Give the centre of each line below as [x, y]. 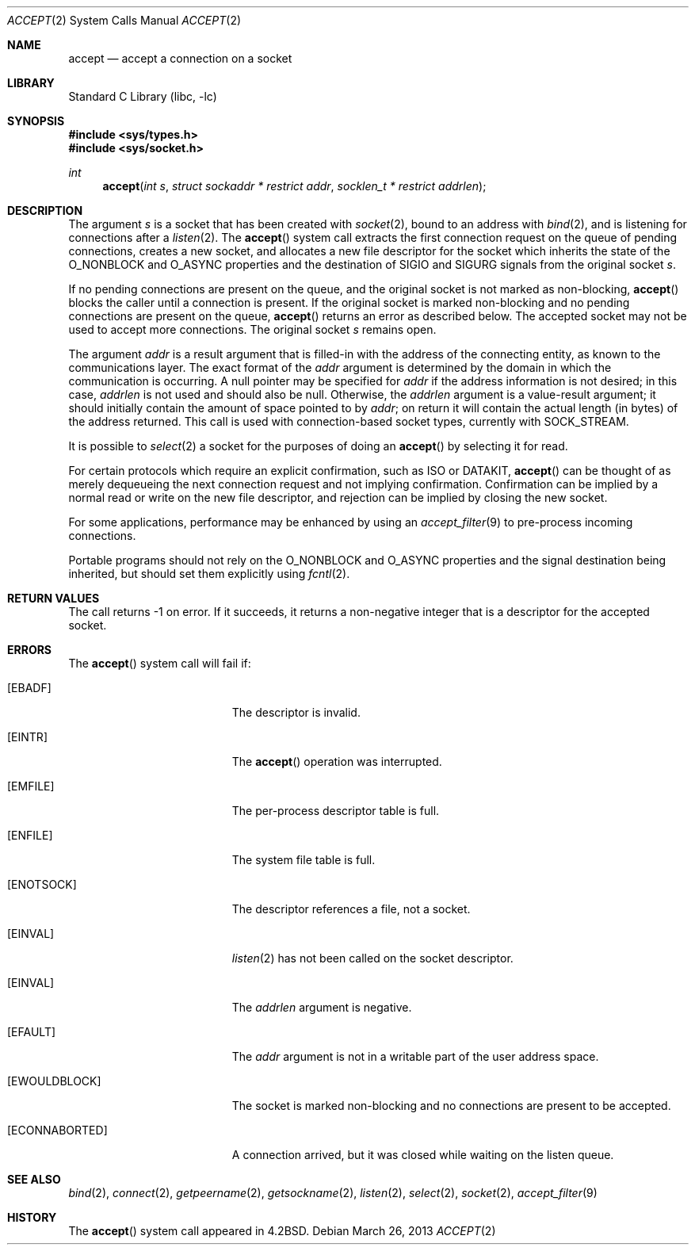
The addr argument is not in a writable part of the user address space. [415, 1056]
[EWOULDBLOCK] [54, 1081]
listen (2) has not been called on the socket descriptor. [372, 958]
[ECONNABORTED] [57, 1130]
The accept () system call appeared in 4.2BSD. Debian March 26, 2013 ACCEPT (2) [282, 1231]
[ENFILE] [30, 835]
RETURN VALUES [53, 598]
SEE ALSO [34, 1179]
